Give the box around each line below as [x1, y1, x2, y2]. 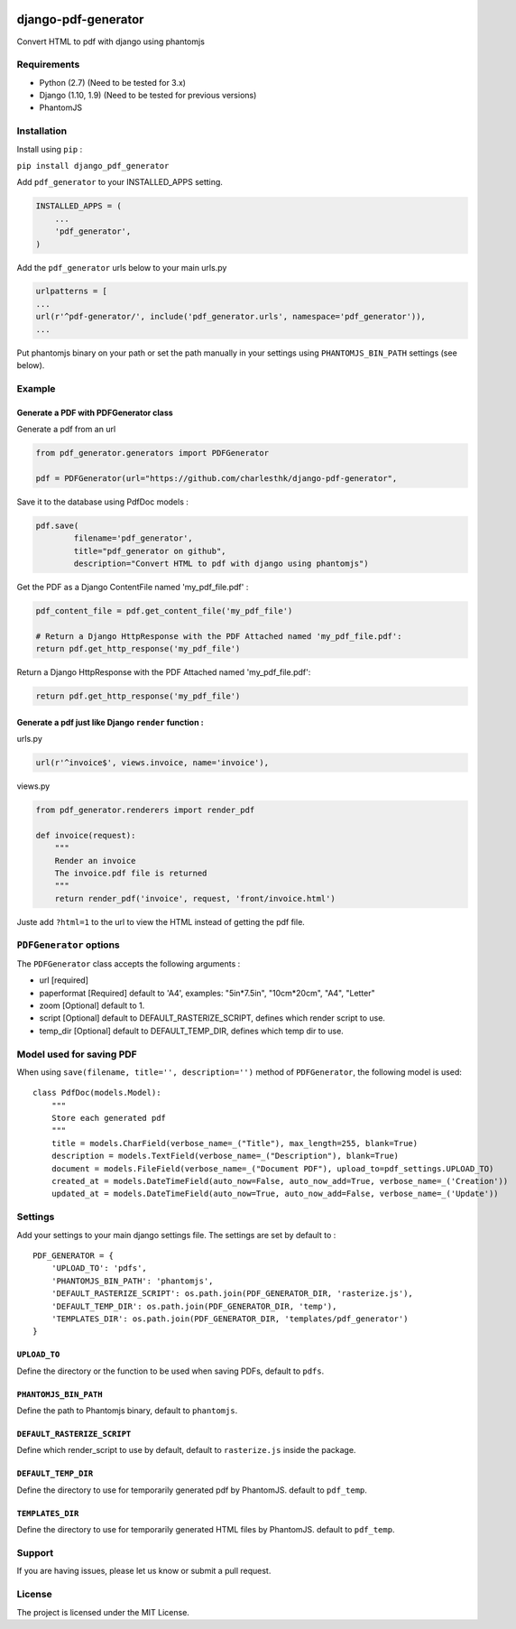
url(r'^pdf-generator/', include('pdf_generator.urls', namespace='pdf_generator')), [35, 311, 426, 322]
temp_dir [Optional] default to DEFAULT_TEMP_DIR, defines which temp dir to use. [39, 1025, 345, 1036]
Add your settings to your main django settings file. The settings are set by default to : [16, 1229, 336, 1240]
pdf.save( [35, 520, 79, 531]
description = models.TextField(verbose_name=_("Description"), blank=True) [51, 1151, 400, 1162]
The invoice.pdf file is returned [54, 867, 207, 878]
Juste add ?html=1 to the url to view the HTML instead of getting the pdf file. [16, 916, 306, 927]
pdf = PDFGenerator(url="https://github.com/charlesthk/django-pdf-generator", [35, 473, 398, 483]
